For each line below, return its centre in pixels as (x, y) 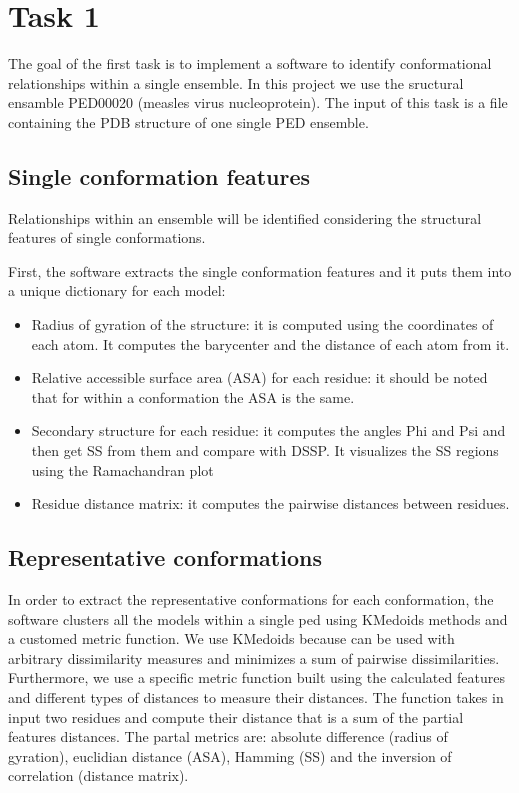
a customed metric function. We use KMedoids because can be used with (231, 638)
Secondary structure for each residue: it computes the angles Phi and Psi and (268, 430)
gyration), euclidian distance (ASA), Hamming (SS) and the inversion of (230, 755)
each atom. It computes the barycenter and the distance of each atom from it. (270, 343)
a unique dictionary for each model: (117, 290)
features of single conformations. (107, 237)
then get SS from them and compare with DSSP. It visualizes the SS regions (265, 450)
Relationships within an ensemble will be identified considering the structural (245, 217)
